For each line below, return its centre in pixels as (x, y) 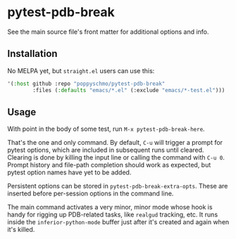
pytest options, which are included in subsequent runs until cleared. (106, 150)
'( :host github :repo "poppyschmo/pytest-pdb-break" (86, 84)
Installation (32, 54)
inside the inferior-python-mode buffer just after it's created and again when (118, 222)
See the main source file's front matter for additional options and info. (108, 32)
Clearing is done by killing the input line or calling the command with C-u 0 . (116, 157)
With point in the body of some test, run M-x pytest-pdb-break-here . (106, 129)
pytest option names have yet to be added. (69, 172)
